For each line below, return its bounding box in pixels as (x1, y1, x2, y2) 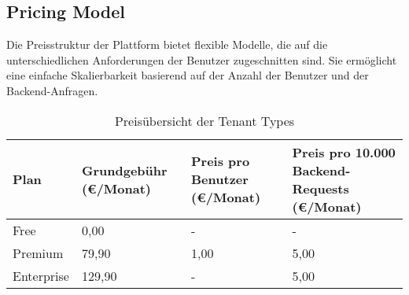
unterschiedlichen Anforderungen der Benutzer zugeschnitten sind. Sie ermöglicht (6, 51, 397, 68)
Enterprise (13, 266, 69, 285)
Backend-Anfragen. (6, 82, 98, 98)
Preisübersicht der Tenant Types (114, 111, 295, 130)
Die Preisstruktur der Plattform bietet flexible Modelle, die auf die (6, 36, 328, 53)
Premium (13, 243, 64, 262)
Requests (292, 179, 349, 197)
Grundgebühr (81, 160, 168, 179)
